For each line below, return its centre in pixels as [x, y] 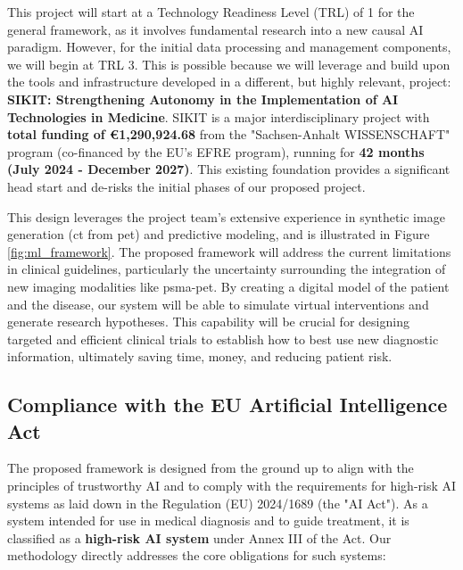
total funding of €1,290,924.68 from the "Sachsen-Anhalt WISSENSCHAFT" [229, 134]
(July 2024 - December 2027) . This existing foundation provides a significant [229, 169]
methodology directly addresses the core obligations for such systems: [197, 555]
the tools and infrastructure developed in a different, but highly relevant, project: [229, 82]
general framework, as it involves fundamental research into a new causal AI [215, 29]
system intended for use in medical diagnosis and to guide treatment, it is [208, 520]
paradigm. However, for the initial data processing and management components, [229, 47]
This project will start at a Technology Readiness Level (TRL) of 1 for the [211, 12]
